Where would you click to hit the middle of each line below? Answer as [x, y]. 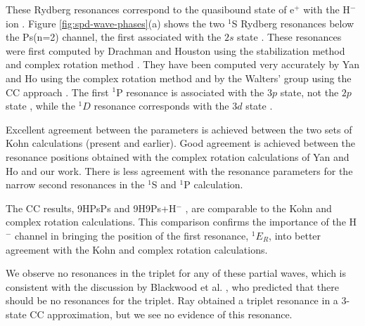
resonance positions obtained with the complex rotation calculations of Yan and [178, 156]
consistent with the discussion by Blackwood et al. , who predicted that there [172, 286]
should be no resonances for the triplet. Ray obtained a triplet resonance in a [172, 300]
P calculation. [213, 184]
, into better [295, 235]
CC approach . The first [57, 92]
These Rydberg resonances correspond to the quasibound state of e [150, 9]
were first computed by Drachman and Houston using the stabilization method [175, 50]
